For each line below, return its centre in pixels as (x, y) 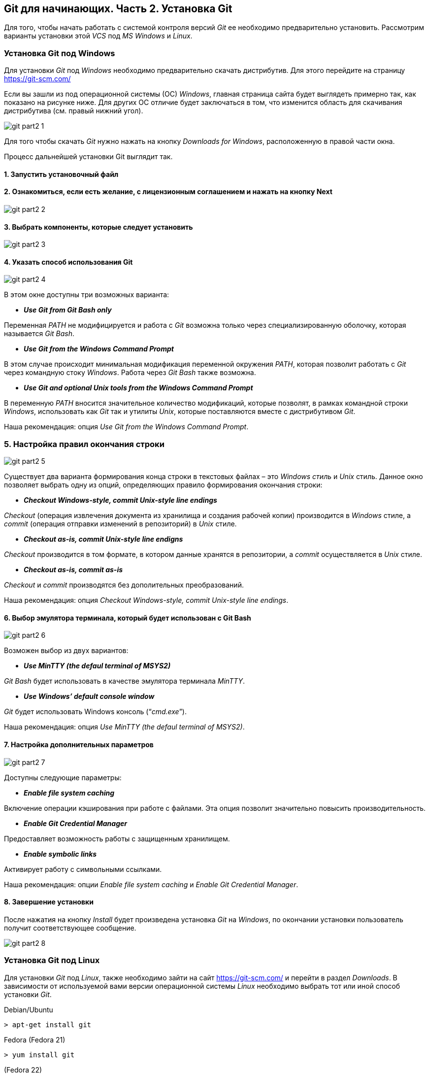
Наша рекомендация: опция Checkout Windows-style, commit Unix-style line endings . (146, 600)
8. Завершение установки (49, 902)
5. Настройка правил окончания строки (84, 444)
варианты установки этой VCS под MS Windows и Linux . (98, 36)
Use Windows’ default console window (89, 696)
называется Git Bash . (39, 334)
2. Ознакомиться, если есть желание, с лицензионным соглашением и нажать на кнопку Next (168, 192)
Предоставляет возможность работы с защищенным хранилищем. (117, 838)
